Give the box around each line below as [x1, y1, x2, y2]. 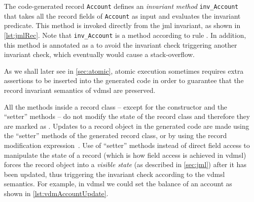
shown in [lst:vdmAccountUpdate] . [4, 188, 109, 198]
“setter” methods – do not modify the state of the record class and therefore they [4, 111, 250, 121]
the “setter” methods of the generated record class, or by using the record [4, 130, 227, 141]
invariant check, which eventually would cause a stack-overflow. [4, 49, 195, 59]
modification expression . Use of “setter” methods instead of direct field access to [4, 140, 250, 150]
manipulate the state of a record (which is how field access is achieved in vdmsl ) [4, 149, 246, 160]
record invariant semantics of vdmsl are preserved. [4, 85, 155, 95]
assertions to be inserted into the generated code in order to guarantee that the [4, 75, 244, 86]
